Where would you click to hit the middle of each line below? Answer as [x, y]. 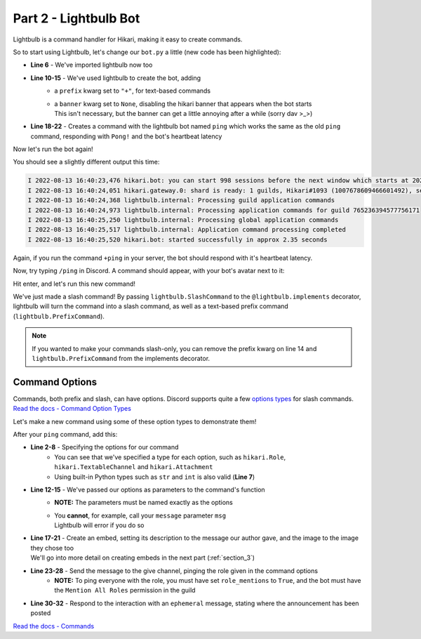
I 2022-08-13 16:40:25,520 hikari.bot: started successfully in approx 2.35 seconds [178, 239]
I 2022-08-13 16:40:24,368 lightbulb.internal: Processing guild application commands [181, 200]
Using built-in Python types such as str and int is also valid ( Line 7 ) [155, 477]
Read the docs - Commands [54, 626]
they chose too [52, 548]
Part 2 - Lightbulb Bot [76, 18]
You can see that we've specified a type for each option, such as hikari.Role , [170, 457]
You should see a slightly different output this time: [86, 162]
